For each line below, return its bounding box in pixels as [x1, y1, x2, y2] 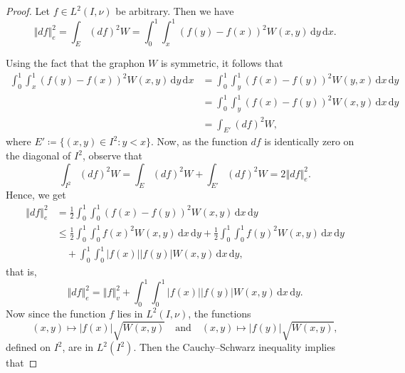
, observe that [82, 148, 143, 163]
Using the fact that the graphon [6, 55, 145, 70]
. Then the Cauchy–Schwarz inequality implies [133, 340, 335, 354]
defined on [6, 340, 51, 354]
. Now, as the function [150, 134, 248, 149]
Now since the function [6, 305, 106, 320]
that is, [6, 264, 37, 279]
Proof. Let [6, 4, 50, 18]
